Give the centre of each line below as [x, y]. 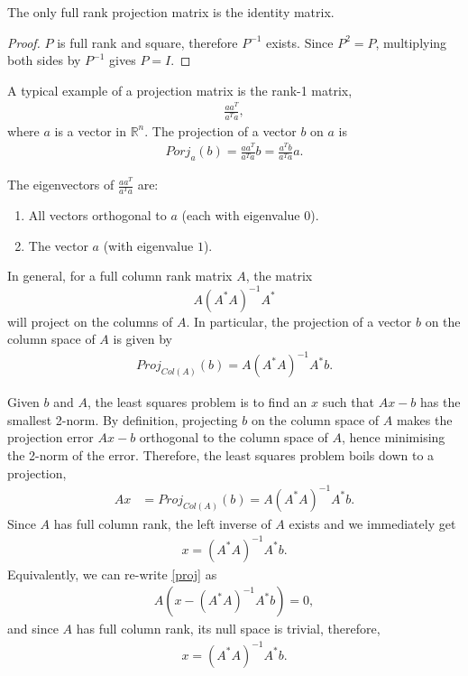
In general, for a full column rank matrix [120, 276]
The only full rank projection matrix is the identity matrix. [171, 12]
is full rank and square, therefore [147, 42]
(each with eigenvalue [241, 215]
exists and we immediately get [372, 523]
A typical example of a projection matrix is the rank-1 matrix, [180, 90]
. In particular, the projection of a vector [299, 321]
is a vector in [90, 130]
